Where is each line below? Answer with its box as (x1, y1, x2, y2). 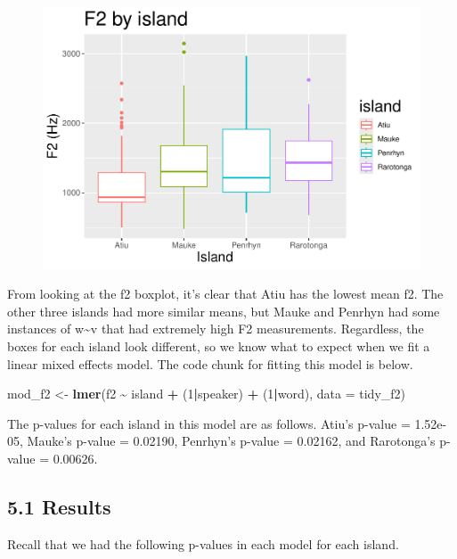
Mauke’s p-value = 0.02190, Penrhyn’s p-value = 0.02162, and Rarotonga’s (27, 432, 436, 450)
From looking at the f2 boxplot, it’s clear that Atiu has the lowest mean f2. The (7, 284, 444, 303)
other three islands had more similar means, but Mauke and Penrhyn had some (7, 301, 440, 320)
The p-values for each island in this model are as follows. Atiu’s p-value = (7, 414, 411, 432)
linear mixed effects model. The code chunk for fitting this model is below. (7, 354, 413, 373)
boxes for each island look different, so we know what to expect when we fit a (7, 336, 430, 355)
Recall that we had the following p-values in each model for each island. (7, 534, 399, 553)
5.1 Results (7, 492, 111, 520)
